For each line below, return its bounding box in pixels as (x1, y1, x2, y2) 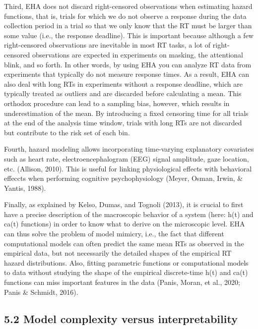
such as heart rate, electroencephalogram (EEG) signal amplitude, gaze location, (4, 153, 249, 164)
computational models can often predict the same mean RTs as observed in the (4, 238, 244, 248)
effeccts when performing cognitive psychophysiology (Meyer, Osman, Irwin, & (4, 173, 243, 183)
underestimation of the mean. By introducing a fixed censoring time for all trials (4, 108, 249, 118)
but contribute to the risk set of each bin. (4, 127, 130, 137)
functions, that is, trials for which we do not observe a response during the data (4, 10, 247, 21)
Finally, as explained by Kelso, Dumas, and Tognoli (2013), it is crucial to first (4, 199, 244, 210)
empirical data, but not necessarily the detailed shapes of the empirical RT (4, 248, 232, 258)
